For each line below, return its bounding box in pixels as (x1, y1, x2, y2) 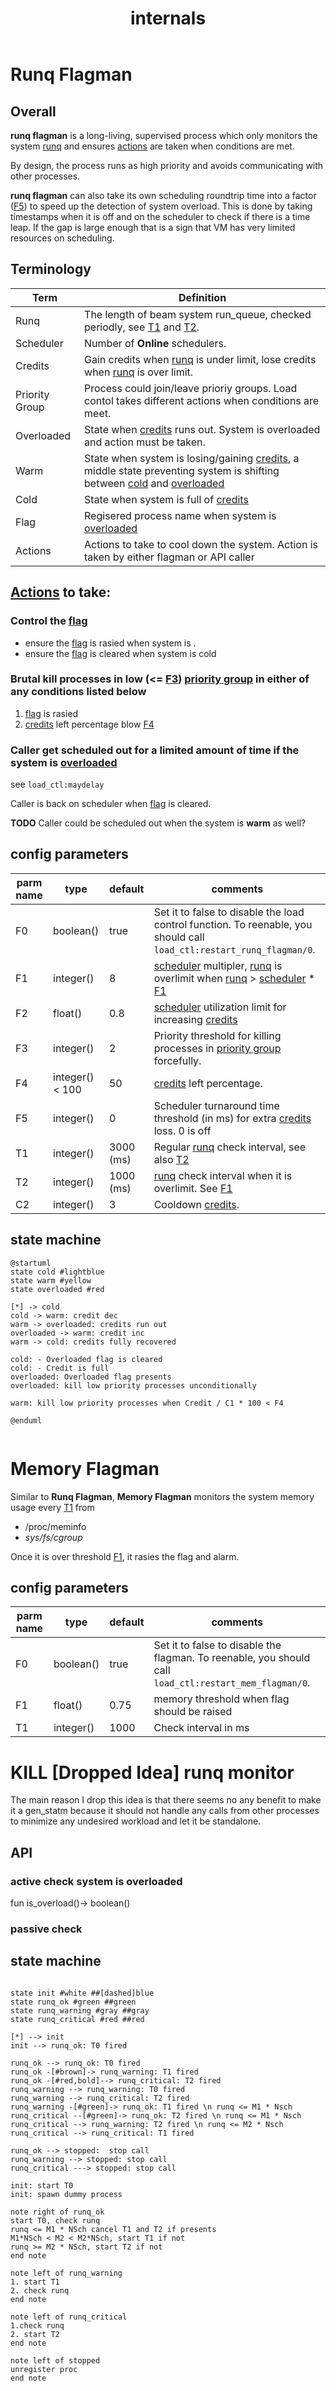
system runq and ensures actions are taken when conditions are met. (10, 140, 295, 152)
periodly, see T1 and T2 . (84, 320, 200, 334)
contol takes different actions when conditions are (84, 393, 320, 407)
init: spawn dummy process (10, 2189, 123, 2199)
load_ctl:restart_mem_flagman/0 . (153, 1676, 311, 1690)
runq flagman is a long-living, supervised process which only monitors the (10, 130, 318, 141)
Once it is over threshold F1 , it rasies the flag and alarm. (10, 1550, 240, 1562)
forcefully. (153, 1053, 202, 1067)
